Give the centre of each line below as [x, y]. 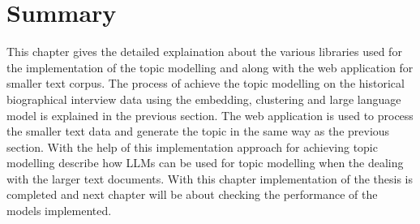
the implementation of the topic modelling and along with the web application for [210, 67]
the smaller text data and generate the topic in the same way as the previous [198, 131]
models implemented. [59, 211]
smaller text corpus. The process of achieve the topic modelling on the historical [206, 83]
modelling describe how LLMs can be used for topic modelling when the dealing [205, 163]
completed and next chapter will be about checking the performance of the [192, 194]
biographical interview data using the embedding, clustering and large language [204, 99]
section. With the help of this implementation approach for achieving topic [192, 146]
